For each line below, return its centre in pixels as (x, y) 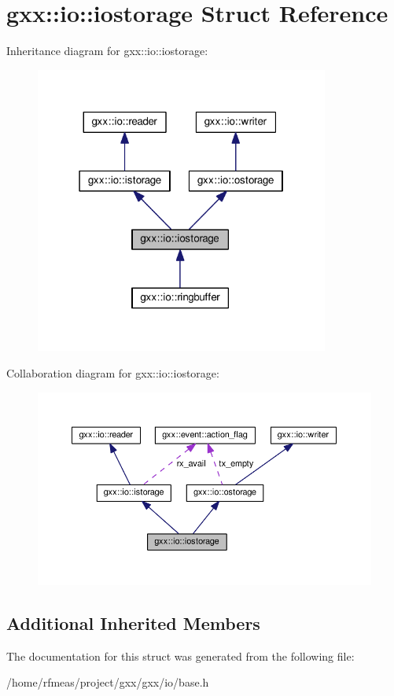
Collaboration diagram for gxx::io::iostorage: (113, 372)
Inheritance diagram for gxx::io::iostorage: (107, 51)
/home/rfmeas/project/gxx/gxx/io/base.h (108, 682)
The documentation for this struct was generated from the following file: (180, 655)
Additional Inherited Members (133, 622)
